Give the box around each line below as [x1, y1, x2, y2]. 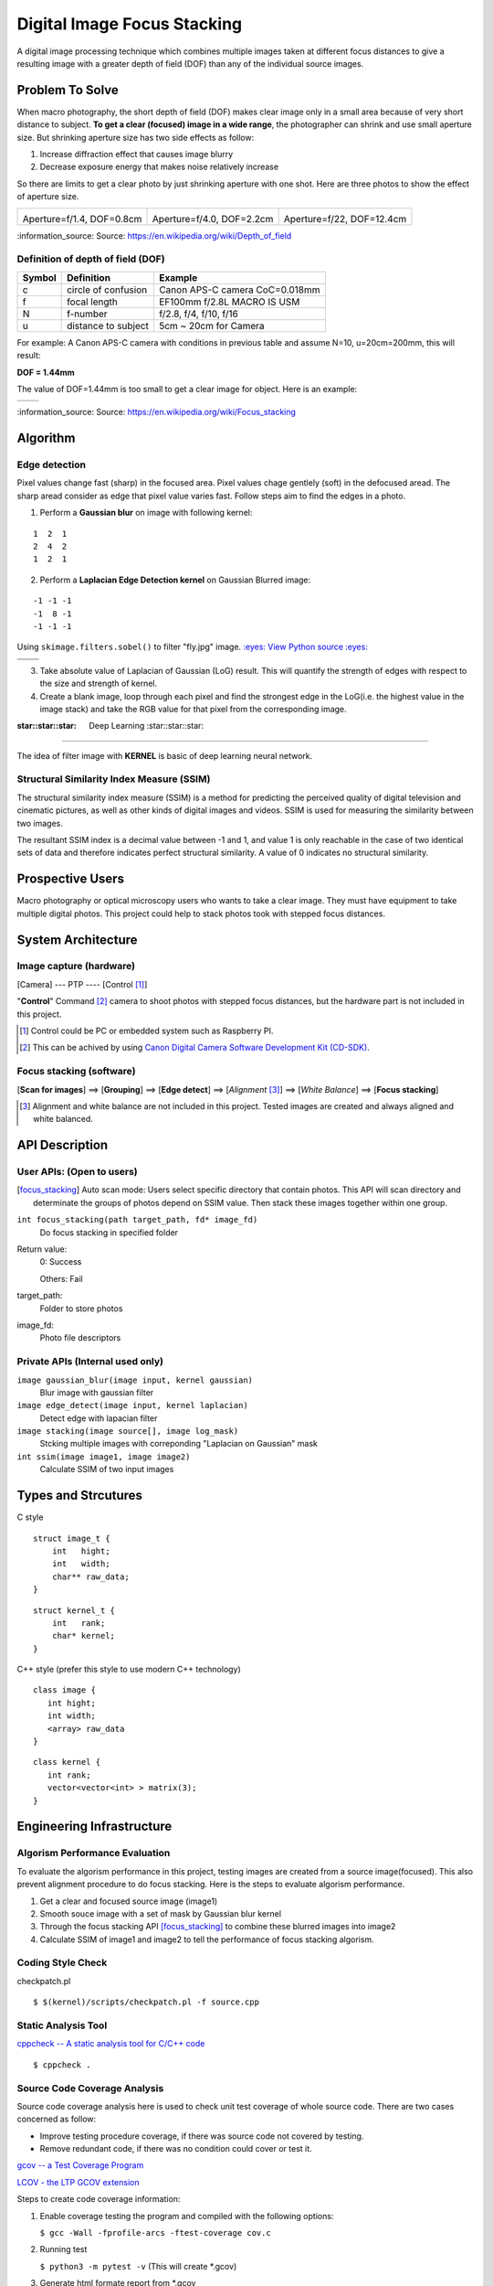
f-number [67, 307, 109, 320]
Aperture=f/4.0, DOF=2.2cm [152, 212, 274, 225]
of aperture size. [16, 191, 79, 202]
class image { [33, 1685, 96, 1695]
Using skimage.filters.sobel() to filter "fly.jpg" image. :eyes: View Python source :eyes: [16, 641, 369, 653]
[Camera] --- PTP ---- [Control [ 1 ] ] [16, 978, 148, 989]
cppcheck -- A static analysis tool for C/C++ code [16, 2038, 205, 2049]
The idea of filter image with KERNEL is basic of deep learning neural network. [16, 750, 313, 761]
